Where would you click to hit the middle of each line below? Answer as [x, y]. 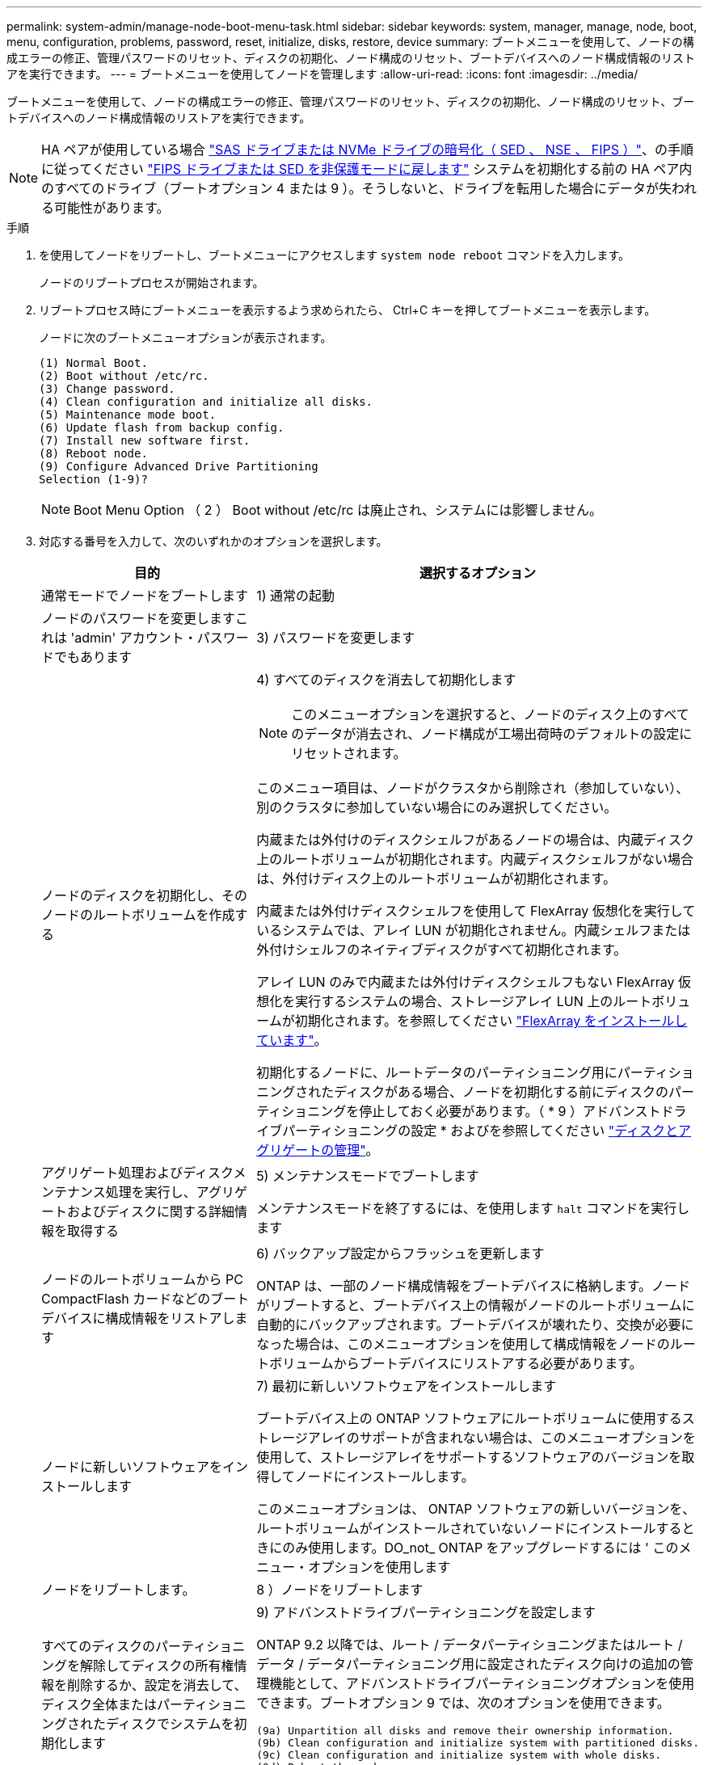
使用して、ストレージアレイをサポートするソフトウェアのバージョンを [469, 1457]
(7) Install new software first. [145, 440]
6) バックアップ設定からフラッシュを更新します [400, 1253]
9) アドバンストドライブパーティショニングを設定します [426, 1612]
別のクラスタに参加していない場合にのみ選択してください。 [437, 807]
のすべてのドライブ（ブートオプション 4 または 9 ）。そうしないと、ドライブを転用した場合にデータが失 [356, 188]
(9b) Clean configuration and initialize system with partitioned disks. [478, 1743]
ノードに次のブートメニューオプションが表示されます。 [185, 337]
